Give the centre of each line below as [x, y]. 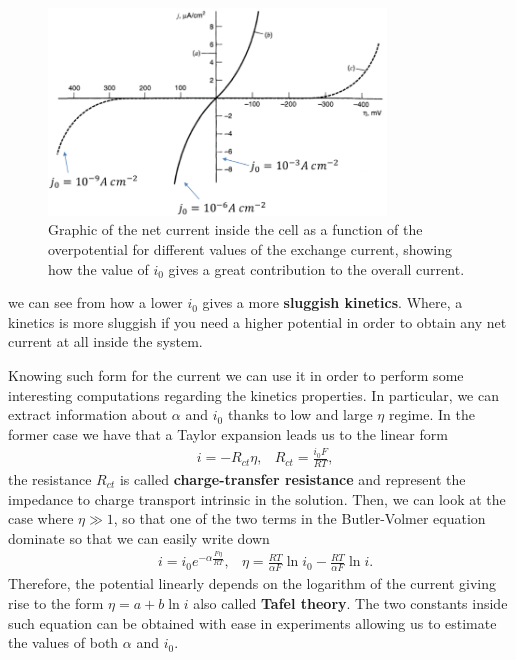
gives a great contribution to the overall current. [316, 268]
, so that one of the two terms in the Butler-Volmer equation [299, 518]
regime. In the [431, 414]
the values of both [63, 642]
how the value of [98, 268]
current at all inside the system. [105, 341]
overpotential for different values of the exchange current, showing [250, 249]
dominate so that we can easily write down [139, 537]
